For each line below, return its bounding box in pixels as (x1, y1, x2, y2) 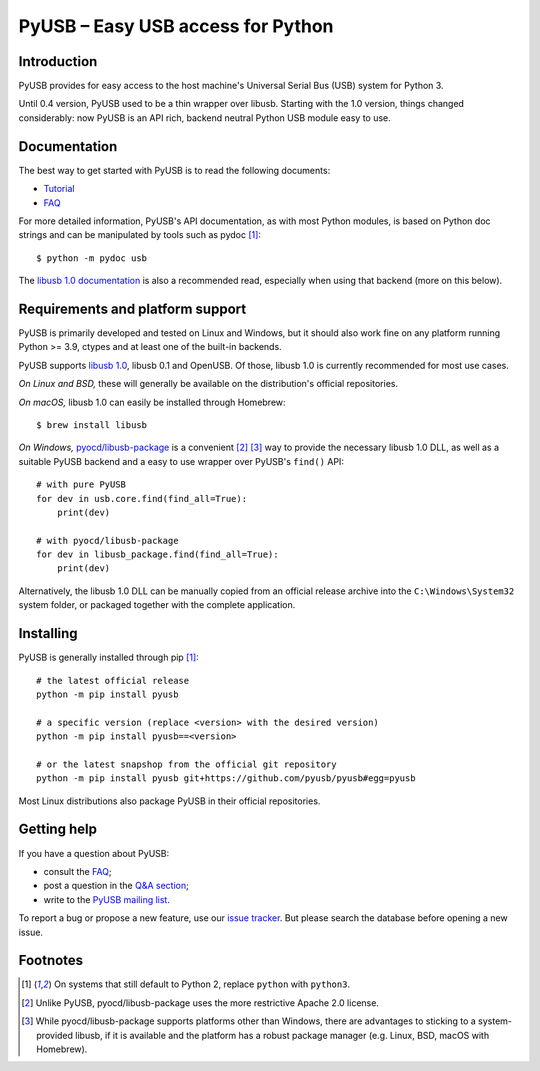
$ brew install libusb (36, 419, 148, 430)
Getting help (18, 821, 97, 838)
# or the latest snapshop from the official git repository (36, 758, 337, 770)
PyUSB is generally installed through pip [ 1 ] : (18, 651, 199, 664)
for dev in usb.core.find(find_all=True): (36, 493, 248, 504)
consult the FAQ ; (43, 865, 112, 877)
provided (36, 1029, 74, 1041)
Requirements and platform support (18, 300, 247, 317)
